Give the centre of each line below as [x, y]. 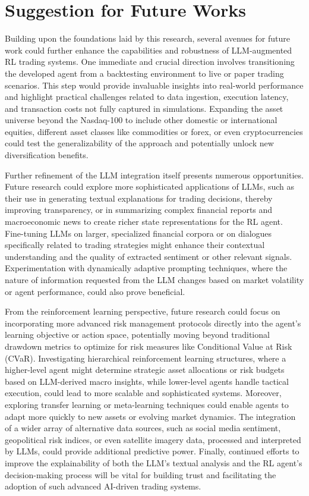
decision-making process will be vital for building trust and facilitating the [141, 474]
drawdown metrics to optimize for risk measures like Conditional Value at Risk [149, 346]
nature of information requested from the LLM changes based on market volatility [154, 280]
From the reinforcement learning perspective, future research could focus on [143, 311]
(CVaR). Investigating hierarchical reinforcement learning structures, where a [146, 358]
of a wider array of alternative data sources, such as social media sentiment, [143, 428]
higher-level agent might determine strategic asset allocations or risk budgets [145, 370]
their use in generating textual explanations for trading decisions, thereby [139, 198]
